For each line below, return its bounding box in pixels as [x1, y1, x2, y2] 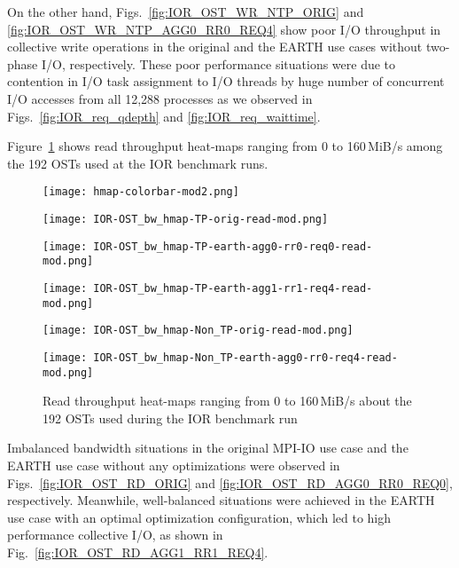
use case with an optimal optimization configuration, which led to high [7, 508, 392, 526]
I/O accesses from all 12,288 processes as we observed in [7, 89, 313, 107]
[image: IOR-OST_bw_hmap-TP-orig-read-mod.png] [43, 213, 329, 225]
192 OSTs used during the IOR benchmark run [43, 408, 298, 427]
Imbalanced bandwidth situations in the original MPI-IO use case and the [7, 438, 408, 457]
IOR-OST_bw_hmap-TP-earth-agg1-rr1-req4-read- [93, 281, 373, 295]
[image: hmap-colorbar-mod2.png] [43, 185, 239, 199]
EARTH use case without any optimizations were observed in [7, 456, 340, 475]
